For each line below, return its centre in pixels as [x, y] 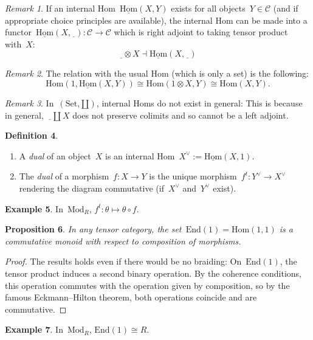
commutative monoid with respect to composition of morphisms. [123, 241]
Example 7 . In [34, 329]
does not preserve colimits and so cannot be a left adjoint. [181, 115]
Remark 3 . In [29, 102]
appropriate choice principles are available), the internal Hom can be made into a [156, 20]
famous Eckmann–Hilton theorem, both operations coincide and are [131, 297]
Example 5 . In [34, 208]
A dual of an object [55, 155]
